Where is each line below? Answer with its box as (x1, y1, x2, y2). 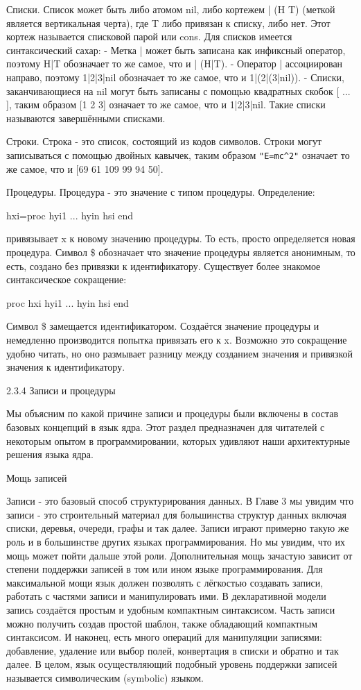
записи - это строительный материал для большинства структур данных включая (6, 507, 346, 521)
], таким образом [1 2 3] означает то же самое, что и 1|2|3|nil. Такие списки (6, 97, 326, 112)
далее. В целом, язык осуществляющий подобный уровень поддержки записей (6, 657, 337, 671)
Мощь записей (6, 470, 67, 485)
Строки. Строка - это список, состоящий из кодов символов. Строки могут (6, 134, 322, 149)
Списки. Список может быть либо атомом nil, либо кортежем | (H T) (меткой (6, 2, 335, 16)
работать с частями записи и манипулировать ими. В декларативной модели (6, 589, 326, 603)
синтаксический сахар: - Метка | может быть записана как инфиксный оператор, (6, 42, 346, 57)
